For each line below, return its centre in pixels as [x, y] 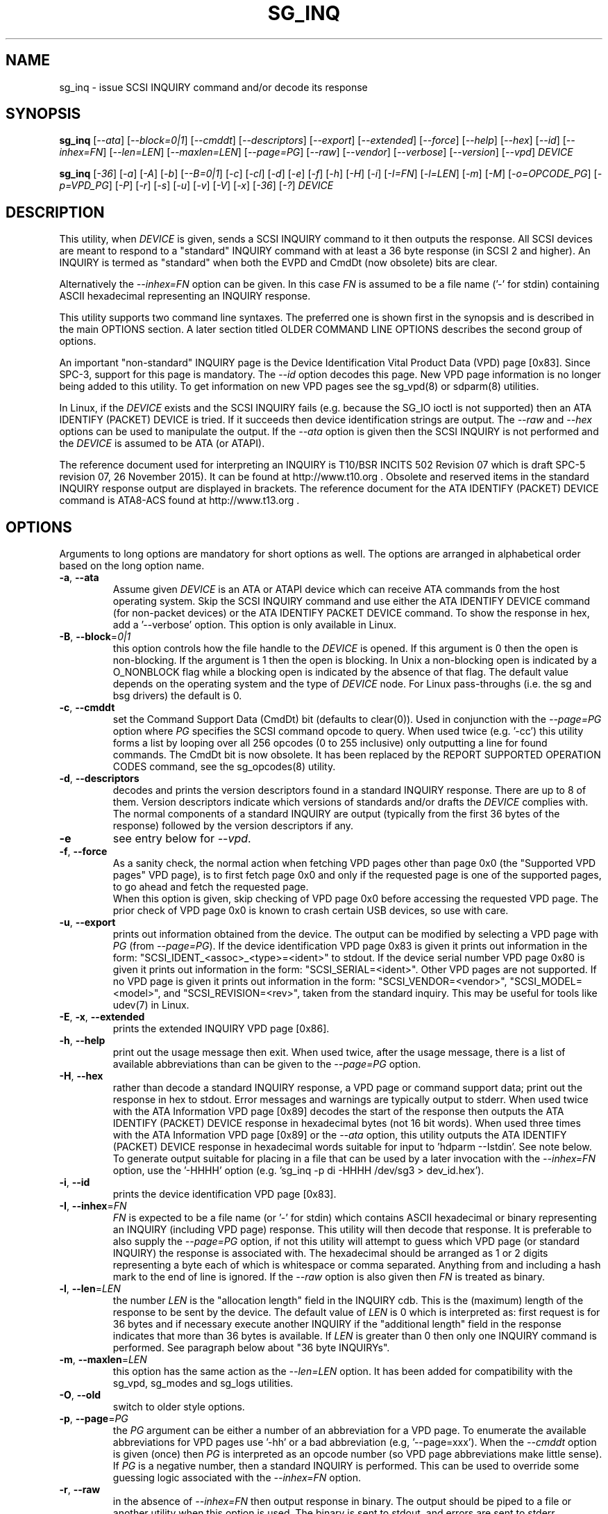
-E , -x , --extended [102, 1017]
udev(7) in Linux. [151, 1005]
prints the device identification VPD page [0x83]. [225, 1194]
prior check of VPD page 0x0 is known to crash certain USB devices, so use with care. [311, 911]
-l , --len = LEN [90, 1289]
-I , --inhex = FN [93, 1206]
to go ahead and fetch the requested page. [211, 887]
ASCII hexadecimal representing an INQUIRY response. [185, 296]
